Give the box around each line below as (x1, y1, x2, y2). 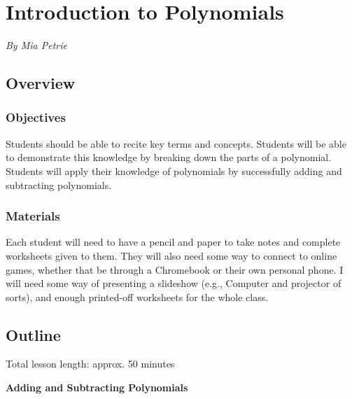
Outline (6, 323, 61, 345)
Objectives (6, 108, 66, 126)
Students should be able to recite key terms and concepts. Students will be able (6, 136, 346, 150)
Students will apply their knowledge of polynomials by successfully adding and (6, 163, 342, 178)
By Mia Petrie (6, 38, 67, 52)
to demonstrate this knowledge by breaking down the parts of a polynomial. (6, 150, 332, 164)
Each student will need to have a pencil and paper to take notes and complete (6, 234, 341, 249)
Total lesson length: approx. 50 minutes (6, 356, 175, 371)
